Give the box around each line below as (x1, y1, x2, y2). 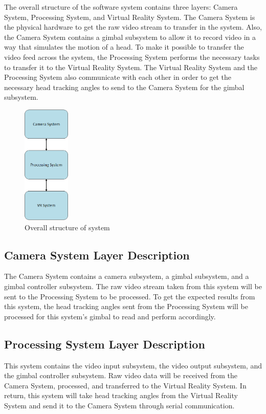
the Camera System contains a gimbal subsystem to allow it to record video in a (4, 31, 256, 42)
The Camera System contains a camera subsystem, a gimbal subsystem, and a (4, 271, 249, 281)
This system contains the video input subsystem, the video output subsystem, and (4, 360, 262, 371)
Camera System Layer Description (4, 247, 190, 263)
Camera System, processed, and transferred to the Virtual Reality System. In (4, 380, 247, 390)
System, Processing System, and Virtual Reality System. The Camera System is (4, 11, 255, 22)
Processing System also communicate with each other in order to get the (4, 72, 231, 82)
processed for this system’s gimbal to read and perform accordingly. (4, 311, 216, 321)
